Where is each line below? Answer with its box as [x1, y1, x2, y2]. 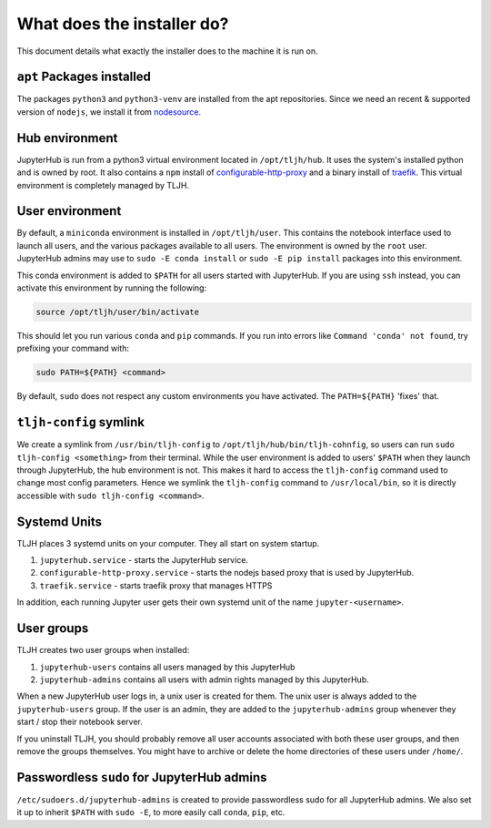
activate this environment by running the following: [16, 282, 207, 293]
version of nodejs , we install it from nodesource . [16, 106, 202, 118]
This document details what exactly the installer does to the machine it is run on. [16, 46, 318, 56]
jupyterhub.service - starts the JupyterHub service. [39, 555, 249, 566]
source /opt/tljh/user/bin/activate [35, 306, 200, 317]
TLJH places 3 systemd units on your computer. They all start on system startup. [16, 537, 320, 548]
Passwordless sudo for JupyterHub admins [16, 770, 267, 785]
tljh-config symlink [16, 414, 145, 430]
